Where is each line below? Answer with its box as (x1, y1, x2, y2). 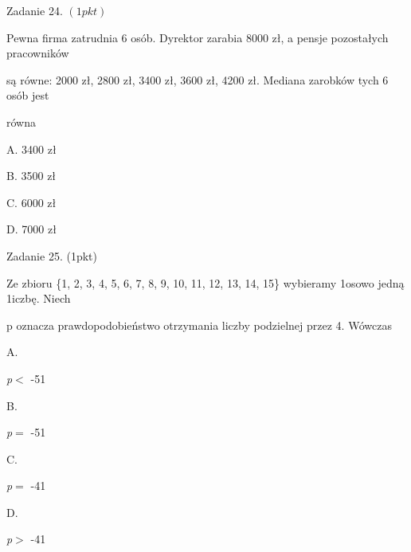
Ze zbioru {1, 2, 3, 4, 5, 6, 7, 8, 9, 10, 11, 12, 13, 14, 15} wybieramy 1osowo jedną (6, 274, 405, 291)
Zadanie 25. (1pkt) (6, 247, 97, 264)
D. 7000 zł (6, 221, 57, 237)
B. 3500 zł (6, 167, 57, 184)
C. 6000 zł (6, 194, 57, 210)
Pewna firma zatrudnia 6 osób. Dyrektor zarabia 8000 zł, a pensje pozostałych (6, 29, 389, 45)
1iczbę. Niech (6, 290, 71, 307)
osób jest (6, 87, 49, 104)
